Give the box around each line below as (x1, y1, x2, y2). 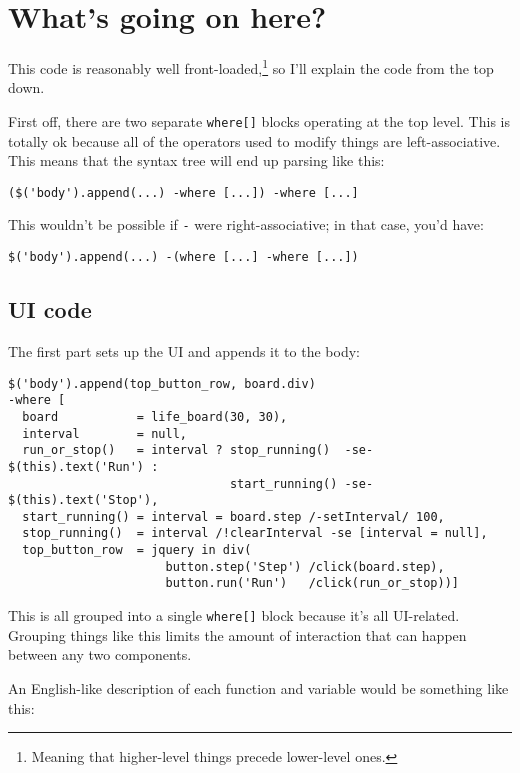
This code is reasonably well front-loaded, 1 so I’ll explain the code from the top (8, 55, 494, 78)
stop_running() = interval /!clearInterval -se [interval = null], (22, 526, 488, 541)
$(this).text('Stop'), (8, 493, 159, 508)
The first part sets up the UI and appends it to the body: (8, 340, 360, 361)
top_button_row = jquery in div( (22, 543, 252, 558)
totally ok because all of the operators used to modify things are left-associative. (8, 130, 501, 151)
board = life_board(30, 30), (22, 409, 288, 424)
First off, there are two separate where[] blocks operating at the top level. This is (8, 110, 510, 131)
